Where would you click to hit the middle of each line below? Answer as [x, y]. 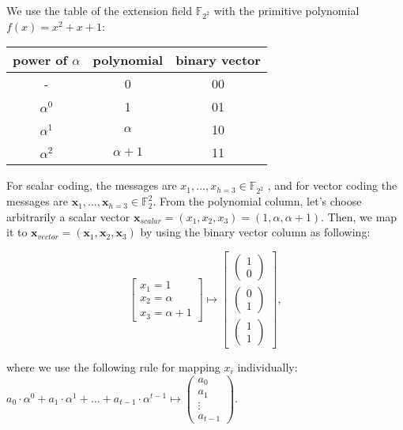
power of [40, 60]
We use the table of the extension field [100, 10]
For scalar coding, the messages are [92, 185]
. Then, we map [359, 216]
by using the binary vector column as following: [255, 232]
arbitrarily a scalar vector [68, 216]
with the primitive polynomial [286, 10]
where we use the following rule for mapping [113, 366]
